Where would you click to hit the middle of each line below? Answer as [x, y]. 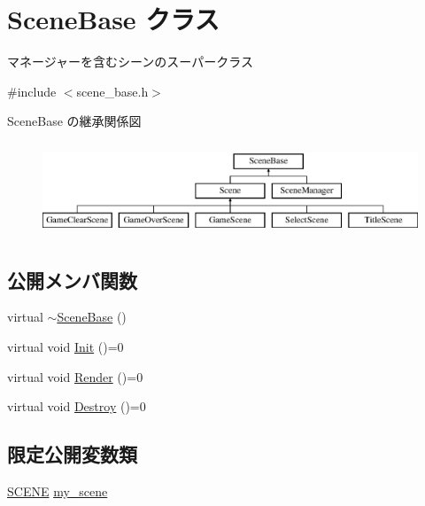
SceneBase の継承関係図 [74, 121]
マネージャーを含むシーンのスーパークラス [130, 62]
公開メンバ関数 [72, 280]
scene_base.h [112, 91]
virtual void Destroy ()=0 [77, 406]
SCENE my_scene [58, 490]
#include [32, 91]
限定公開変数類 [72, 454]
